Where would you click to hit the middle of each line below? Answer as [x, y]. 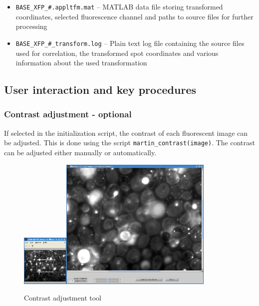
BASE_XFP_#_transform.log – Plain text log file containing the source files [130, 43]
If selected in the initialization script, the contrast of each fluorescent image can [126, 133]
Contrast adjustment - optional [68, 114]
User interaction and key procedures [100, 90]
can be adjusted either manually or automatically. [80, 152]
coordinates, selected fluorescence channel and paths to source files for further [134, 16]
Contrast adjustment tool [63, 298]
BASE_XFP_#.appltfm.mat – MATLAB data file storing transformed [119, 6]
